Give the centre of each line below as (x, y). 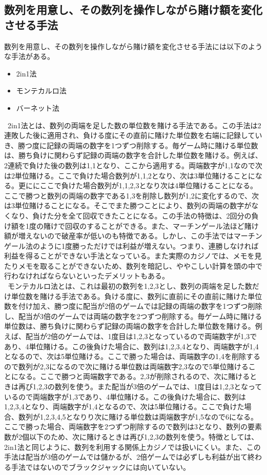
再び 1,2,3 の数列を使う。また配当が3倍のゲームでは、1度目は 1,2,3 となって (140, 386)
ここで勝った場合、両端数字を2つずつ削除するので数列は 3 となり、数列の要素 (133, 427)
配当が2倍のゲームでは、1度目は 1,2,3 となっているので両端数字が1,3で (141, 336)
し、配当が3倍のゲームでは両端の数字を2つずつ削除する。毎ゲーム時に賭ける (133, 316)
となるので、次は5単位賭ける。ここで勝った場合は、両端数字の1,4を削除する (132, 356)
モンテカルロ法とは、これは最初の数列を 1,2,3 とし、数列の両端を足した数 (130, 286)
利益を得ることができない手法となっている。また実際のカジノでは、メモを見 (133, 256)
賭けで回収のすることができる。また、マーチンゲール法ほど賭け (151, 225)
